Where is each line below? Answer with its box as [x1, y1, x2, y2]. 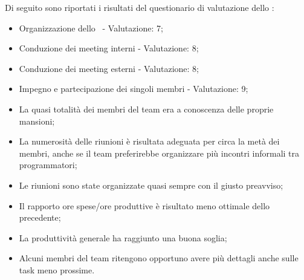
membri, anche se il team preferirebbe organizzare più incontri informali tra [19, 146, 300, 159]
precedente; [19, 211, 61, 224]
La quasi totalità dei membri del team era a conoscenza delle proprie [19, 102, 274, 115]
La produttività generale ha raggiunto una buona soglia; [19, 231, 227, 244]
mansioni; [19, 114, 55, 127]
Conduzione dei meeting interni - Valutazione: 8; [19, 42, 199, 54]
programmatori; [19, 158, 77, 171]
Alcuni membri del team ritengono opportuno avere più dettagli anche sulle [19, 252, 299, 264]
